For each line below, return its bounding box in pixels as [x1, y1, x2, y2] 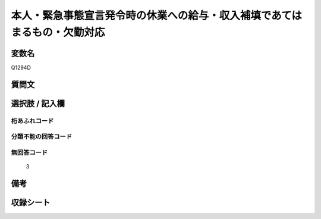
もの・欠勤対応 [32, 26, 105, 39]
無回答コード [11, 148, 48, 157]
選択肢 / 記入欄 [11, 98, 65, 108]
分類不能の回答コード [11, 133, 73, 141]
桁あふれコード [11, 117, 54, 125]
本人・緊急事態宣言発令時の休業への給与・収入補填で [11, 9, 272, 22]
